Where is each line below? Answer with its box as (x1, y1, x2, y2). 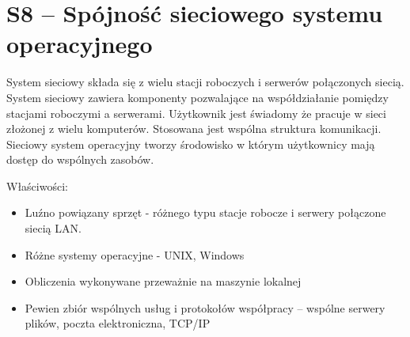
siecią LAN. (25, 220, 82, 237)
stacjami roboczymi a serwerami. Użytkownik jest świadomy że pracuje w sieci (6, 104, 386, 121)
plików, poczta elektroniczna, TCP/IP (25, 315, 211, 331)
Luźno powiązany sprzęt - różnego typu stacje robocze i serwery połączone (25, 204, 386, 221)
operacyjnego (6, 28, 153, 60)
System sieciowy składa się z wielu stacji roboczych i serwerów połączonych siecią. (6, 74, 404, 90)
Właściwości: (6, 177, 68, 194)
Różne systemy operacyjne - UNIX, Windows (25, 246, 245, 263)
